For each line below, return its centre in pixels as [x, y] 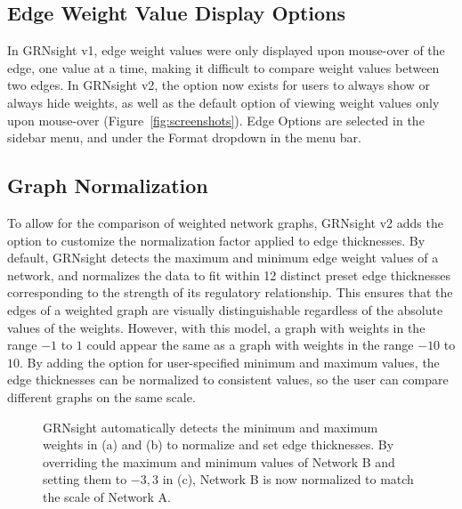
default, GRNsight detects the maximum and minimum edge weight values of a [223, 258]
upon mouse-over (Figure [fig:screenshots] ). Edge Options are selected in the [216, 120]
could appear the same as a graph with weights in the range [250, 345]
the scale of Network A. [107, 496]
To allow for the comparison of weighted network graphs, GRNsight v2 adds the [225, 222]
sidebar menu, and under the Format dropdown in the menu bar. [184, 137]
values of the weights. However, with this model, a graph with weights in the [216, 327]
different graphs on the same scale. [101, 396]
